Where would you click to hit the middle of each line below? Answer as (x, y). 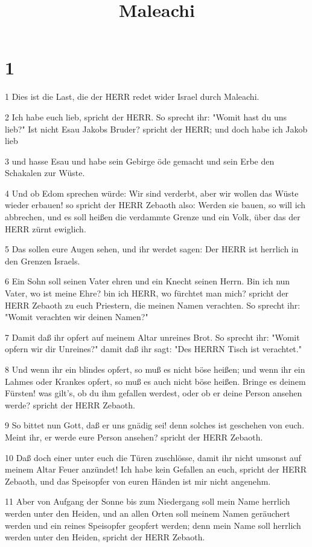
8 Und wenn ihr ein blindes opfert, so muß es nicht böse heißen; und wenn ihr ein (155, 369)
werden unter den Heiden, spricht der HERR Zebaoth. (105, 537)
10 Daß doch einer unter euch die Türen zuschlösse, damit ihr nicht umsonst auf (153, 457)
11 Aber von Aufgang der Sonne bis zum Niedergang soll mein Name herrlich (148, 501)
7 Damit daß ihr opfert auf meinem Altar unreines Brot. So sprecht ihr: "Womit (152, 337)
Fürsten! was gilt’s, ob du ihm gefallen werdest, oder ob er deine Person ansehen (154, 393)
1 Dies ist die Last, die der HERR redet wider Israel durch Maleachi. (132, 97)
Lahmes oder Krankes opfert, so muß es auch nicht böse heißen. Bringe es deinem (155, 381)
